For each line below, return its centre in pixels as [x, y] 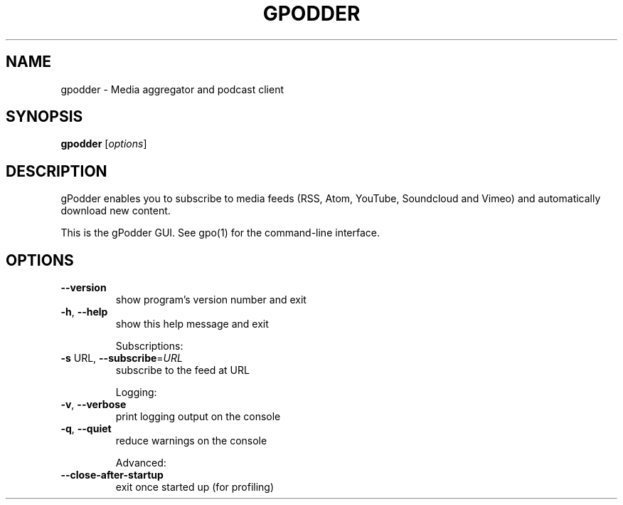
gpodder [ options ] [104, 144]
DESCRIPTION [57, 171]
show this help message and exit [192, 324]
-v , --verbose [94, 405]
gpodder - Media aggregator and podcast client [172, 89]
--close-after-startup [112, 475]
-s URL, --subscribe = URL [122, 358]
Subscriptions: [149, 346]
